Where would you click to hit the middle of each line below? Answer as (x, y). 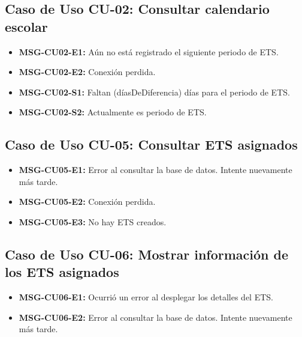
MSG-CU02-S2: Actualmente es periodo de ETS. (113, 112)
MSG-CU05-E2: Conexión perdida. (87, 202)
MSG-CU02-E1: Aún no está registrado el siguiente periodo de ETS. (149, 51)
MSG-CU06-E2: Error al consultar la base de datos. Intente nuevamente (155, 317)
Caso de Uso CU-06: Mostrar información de (147, 254)
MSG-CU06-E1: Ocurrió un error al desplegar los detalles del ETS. (146, 297)
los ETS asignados (62, 272)
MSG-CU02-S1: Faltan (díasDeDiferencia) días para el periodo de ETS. (154, 92)
